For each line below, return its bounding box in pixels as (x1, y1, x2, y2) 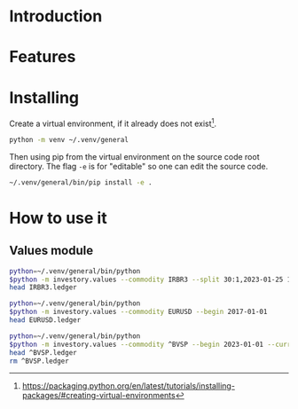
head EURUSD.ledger (9, 316, 82, 325)
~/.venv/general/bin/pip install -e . (9, 177, 153, 187)
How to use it (9, 208, 108, 228)
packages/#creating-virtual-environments (21, 390, 176, 401)
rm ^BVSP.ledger (9, 357, 69, 366)
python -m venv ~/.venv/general (9, 135, 129, 144)
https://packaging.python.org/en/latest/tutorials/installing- (21, 381, 235, 391)
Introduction (9, 6, 103, 27)
